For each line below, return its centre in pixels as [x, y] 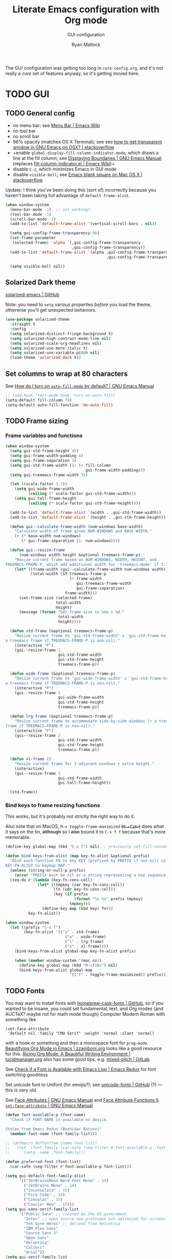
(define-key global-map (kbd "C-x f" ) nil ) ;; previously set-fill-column [87, 847]
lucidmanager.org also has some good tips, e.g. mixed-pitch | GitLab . [78, 1059]
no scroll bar [26, 136]
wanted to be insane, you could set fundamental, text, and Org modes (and [84, 1009]
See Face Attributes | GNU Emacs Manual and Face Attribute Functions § [82, 1100]
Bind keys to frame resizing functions [53, 806]
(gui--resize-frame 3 [37, 773]
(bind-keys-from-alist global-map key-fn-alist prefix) [76, 951]
